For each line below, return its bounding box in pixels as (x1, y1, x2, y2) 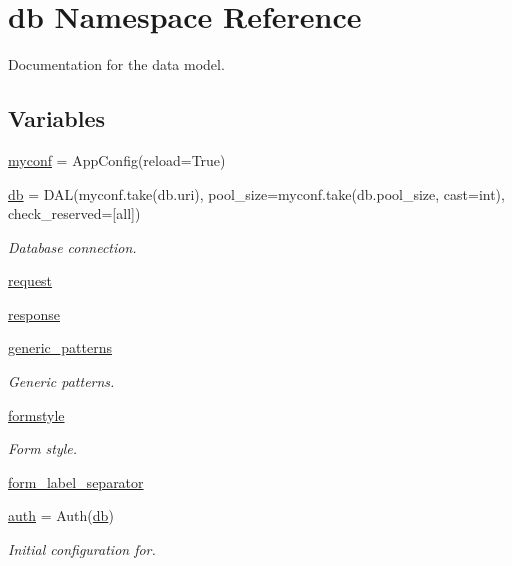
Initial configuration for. (8, 539, 156, 560)
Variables (8, 103, 106, 134)
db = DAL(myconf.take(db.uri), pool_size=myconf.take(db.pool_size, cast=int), (8, 183, 505, 204)
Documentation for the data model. (8, 54, 225, 75)
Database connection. (8, 236, 137, 257)
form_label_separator (8, 471, 144, 492)
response (8, 303, 60, 324)
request (8, 270, 53, 291)
